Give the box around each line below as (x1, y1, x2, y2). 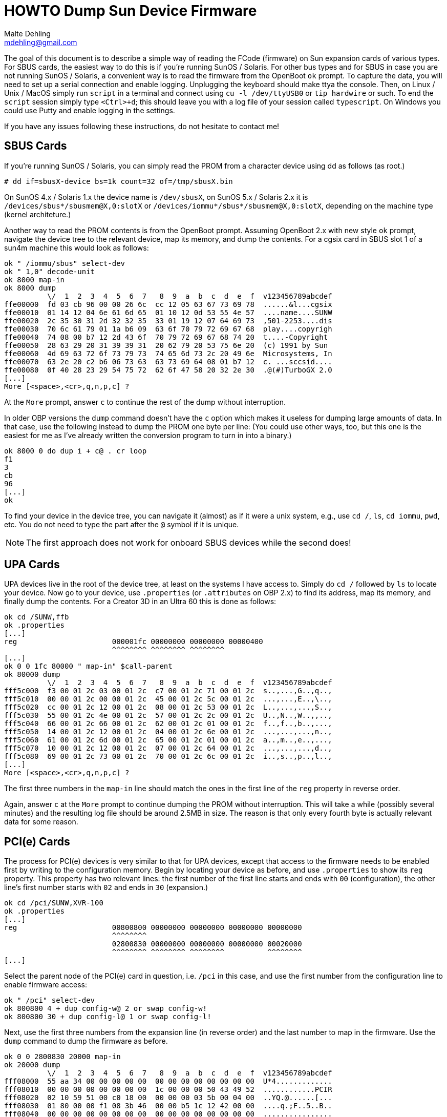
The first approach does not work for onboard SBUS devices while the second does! (26, 537, 351, 548)
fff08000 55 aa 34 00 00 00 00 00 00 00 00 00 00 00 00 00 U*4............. (4, 1077, 332, 1086)
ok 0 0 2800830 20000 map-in (4, 1052, 121, 1061)
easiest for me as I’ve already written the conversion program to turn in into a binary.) (4, 430, 292, 440)
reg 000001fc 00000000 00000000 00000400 (4, 637, 263, 646)
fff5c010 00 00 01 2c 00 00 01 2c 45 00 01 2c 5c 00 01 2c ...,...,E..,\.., (4, 695, 332, 704)
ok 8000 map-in (4, 275, 65, 284)
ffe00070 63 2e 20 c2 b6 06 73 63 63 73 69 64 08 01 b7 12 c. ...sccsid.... (4, 357, 332, 366)
